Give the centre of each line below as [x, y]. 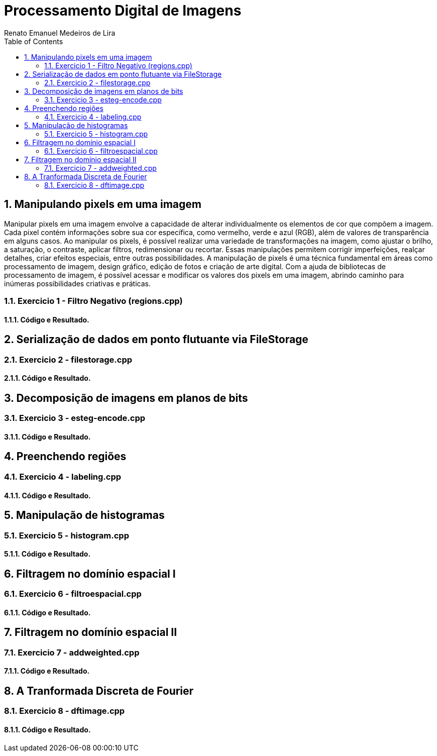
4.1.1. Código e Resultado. [47, 495]
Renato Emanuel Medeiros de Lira [60, 33]
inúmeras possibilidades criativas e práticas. [78, 283]
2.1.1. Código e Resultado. [47, 378]
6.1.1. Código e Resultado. [47, 612]
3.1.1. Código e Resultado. [47, 437]
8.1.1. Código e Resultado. [47, 730]
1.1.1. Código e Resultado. [47, 319]
